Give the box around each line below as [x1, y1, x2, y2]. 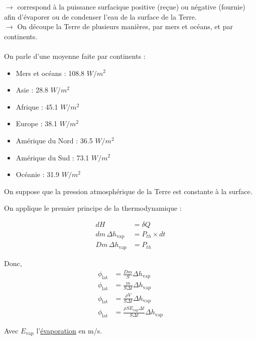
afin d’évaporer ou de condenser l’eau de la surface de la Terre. [4, 11, 197, 22]
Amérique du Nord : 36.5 [16, 135, 93, 145]
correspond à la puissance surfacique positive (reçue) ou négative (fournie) [17, 2, 245, 12]
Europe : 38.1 [16, 118, 58, 129]
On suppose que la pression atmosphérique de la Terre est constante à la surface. [4, 186, 252, 196]
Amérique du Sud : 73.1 [16, 152, 89, 162]
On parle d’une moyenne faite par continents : [4, 50, 146, 61]
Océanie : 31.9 [16, 169, 60, 180]
